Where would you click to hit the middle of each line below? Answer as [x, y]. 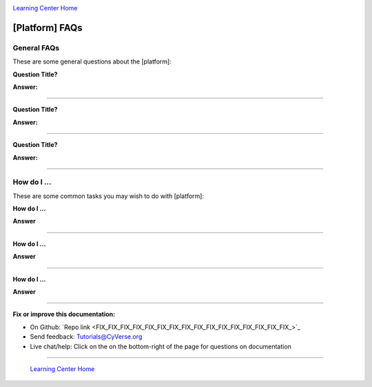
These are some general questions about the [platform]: [92, 61]
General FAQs [36, 48]
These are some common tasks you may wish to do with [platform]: [108, 196]
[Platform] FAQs [48, 28]
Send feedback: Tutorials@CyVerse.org [86, 337]
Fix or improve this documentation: [64, 315]
